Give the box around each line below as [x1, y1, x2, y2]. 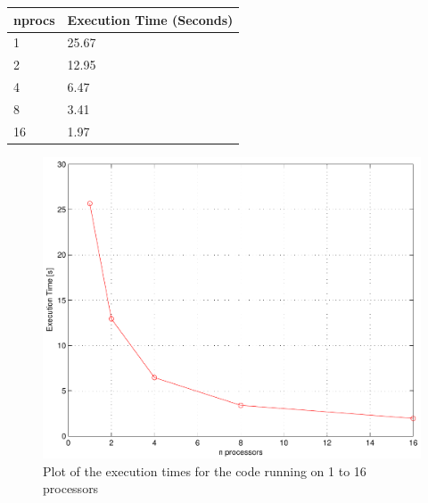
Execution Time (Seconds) [67, 10, 234, 29]
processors [43, 479, 99, 498]
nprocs [13, 10, 55, 29]
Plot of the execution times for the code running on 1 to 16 [43, 461, 366, 480]
